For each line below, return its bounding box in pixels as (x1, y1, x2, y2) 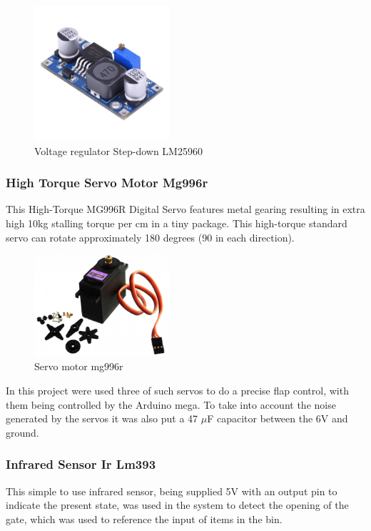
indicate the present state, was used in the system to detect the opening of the (6, 497, 349, 512)
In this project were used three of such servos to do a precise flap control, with (6, 382, 349, 397)
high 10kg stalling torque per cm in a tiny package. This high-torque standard (6, 215, 347, 230)
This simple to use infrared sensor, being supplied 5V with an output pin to (6, 483, 337, 498)
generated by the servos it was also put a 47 (6, 411, 198, 426)
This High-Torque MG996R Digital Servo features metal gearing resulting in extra (6, 202, 365, 217)
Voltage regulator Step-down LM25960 (34, 143, 203, 158)
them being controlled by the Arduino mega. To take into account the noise (6, 397, 336, 412)
